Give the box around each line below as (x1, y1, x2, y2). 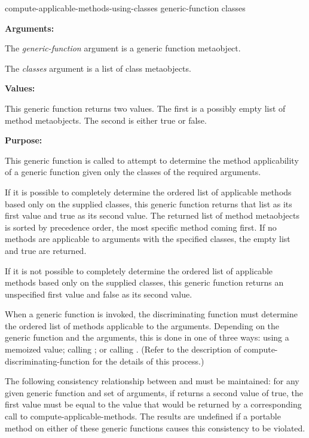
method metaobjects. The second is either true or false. (5, 114, 207, 126)
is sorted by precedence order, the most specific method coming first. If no (5, 220, 277, 233)
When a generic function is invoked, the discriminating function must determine (5, 308, 298, 320)
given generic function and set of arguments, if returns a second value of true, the (5, 386, 304, 399)
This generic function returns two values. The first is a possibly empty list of (5, 102, 286, 114)
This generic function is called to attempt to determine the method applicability (5, 154, 299, 166)
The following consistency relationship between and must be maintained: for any (5, 375, 299, 387)
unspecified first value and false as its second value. (5, 287, 192, 300)
